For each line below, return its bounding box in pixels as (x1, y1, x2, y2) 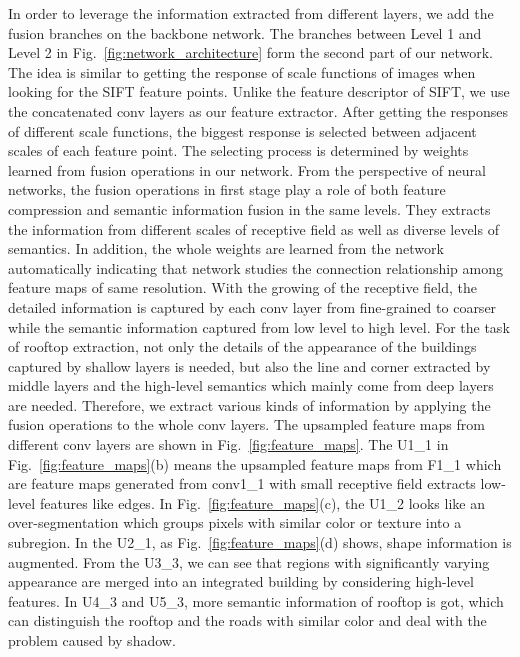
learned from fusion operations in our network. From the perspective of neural (8, 159, 486, 180)
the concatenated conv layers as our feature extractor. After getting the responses (8, 100, 508, 121)
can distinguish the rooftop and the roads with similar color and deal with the (8, 610, 487, 631)
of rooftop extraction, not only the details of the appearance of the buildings (8, 336, 477, 357)
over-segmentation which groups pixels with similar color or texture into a (8, 512, 462, 533)
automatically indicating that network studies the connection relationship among (8, 257, 504, 278)
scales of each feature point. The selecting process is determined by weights (8, 140, 469, 161)
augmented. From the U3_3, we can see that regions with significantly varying (8, 551, 490, 572)
